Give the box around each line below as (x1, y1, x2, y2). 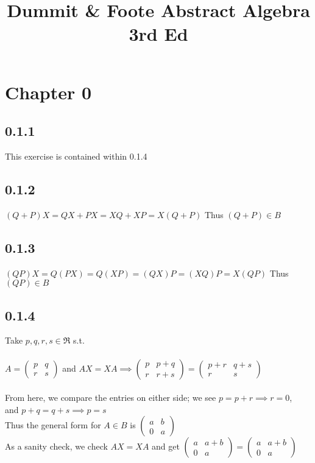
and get (152, 440, 180, 453)
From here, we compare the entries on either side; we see (5, 391, 216, 404)
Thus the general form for (5, 419, 101, 431)
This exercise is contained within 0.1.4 (5, 149, 147, 162)
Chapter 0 (5, 79, 92, 104)
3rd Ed (129, 21, 188, 46)
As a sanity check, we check (5, 440, 108, 453)
